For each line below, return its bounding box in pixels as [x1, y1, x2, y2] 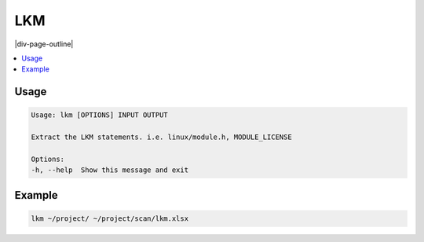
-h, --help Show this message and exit [31, 166, 188, 174]
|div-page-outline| [14, 39, 74, 49]
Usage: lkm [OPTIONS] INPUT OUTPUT [31, 111, 168, 119]
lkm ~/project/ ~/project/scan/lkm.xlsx [31, 214, 188, 223]
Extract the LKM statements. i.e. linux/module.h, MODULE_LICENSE [31, 133, 292, 141]
